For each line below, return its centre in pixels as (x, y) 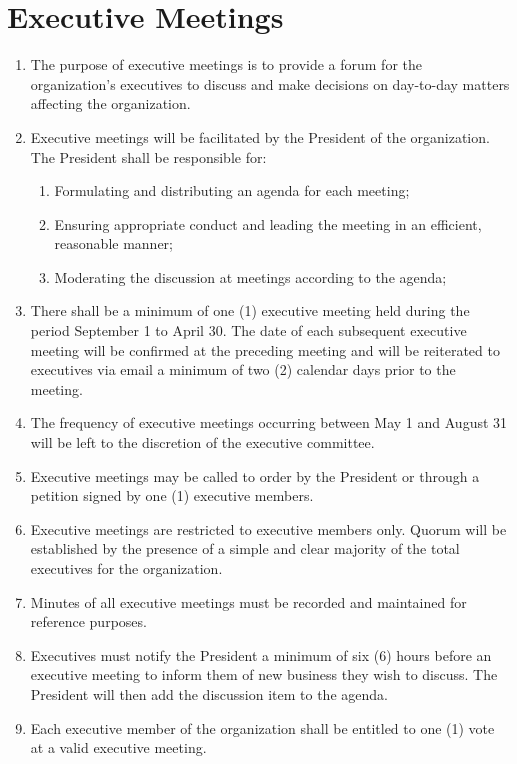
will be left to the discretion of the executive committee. (202, 442)
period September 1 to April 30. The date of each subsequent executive (248, 330)
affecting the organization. (110, 103)
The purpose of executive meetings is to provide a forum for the (226, 64)
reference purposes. (88, 621)
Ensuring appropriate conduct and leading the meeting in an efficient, (268, 223)
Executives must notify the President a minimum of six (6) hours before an (261, 654)
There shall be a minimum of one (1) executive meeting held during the (250, 310)
